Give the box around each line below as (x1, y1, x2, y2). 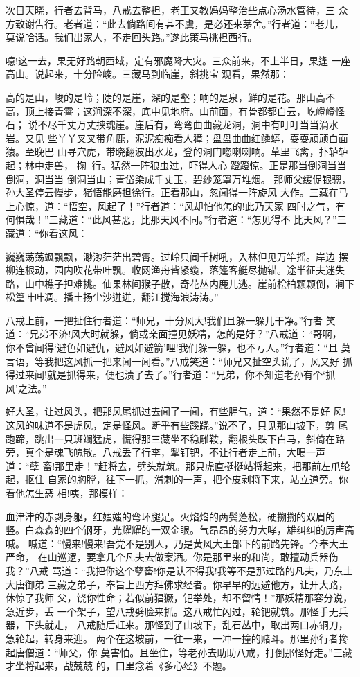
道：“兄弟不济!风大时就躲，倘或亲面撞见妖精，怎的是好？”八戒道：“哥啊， (6, 326, 342, 341)
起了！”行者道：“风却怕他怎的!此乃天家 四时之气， (107, 198, 336, 213)
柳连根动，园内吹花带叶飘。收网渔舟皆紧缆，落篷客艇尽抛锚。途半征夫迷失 (6, 263, 345, 277)
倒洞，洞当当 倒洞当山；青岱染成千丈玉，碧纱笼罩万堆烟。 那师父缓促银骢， (6, 171, 352, 186)
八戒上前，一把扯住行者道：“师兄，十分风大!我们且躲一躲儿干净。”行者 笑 (6, 313, 336, 327)
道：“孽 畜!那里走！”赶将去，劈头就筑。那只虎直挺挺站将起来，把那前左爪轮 (6, 458, 350, 473)
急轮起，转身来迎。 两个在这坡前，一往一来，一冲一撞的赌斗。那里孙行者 (6, 631, 339, 645)
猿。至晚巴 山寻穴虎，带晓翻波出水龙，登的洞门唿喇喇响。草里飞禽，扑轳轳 (6, 144, 348, 159)
